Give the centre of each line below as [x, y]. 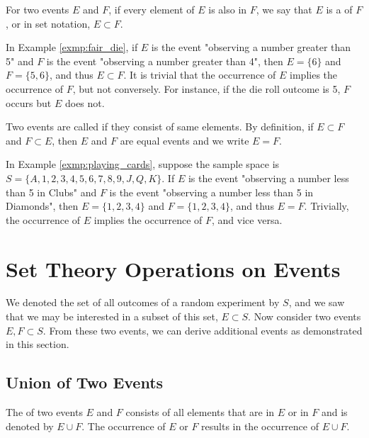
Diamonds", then [42, 206]
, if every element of [152, 9]
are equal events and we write [184, 140]
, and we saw [317, 302]
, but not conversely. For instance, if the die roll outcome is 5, [206, 88]
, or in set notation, [48, 23]
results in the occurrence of [260, 426]
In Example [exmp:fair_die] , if [72, 47]
